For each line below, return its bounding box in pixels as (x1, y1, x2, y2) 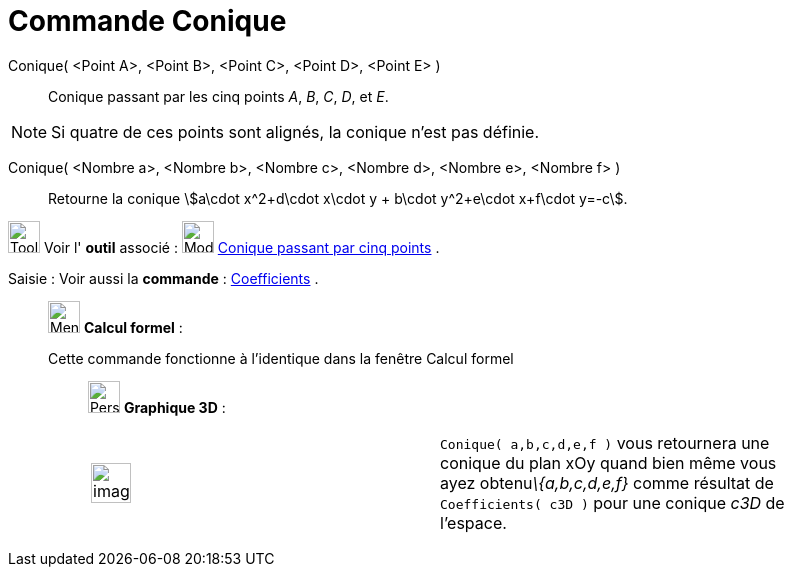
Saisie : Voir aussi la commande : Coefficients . (8, 269, 319, 287)
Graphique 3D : (123, 398, 226, 416)
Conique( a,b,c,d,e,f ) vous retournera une (440, 432, 770, 453)
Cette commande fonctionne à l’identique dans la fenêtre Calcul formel (48, 349, 514, 367)
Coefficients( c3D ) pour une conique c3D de (440, 492, 785, 513)
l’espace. (440, 512, 507, 533)
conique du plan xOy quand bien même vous (440, 452, 777, 473)
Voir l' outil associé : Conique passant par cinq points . (43, 238, 440, 256)
